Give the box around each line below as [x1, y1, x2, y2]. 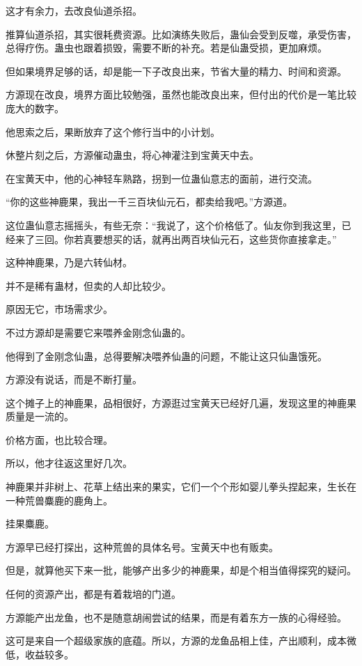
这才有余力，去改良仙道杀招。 [6, 3, 142, 17]
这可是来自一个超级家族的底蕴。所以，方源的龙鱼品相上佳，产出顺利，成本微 [6, 633, 356, 648]
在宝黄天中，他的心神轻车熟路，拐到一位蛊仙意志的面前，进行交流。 [6, 171, 317, 185]
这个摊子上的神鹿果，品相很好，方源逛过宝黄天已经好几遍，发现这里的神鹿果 [6, 395, 356, 410]
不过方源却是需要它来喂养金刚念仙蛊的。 [6, 325, 191, 339]
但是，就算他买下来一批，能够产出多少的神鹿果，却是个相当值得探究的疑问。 [6, 563, 356, 578]
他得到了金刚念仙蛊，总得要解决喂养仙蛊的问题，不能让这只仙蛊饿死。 [6, 348, 327, 363]
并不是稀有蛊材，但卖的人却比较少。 [6, 278, 171, 293]
